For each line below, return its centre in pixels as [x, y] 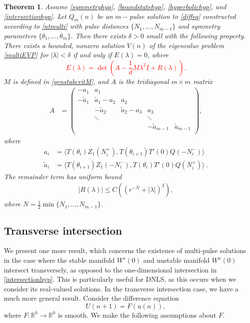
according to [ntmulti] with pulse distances [66, 26]
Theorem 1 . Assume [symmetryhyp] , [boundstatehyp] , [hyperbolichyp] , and [115, 6]
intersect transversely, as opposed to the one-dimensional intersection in [110, 269]
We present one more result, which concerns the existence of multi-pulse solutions [125, 250]
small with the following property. [196, 35]
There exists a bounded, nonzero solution [64, 45]
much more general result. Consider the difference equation [92, 298]
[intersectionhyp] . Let [35, 16]
